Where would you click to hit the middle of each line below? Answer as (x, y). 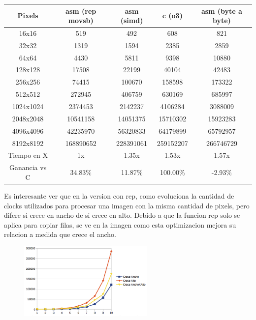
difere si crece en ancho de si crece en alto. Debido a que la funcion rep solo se (122, 215)
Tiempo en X (28, 155)
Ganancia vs (28, 167)
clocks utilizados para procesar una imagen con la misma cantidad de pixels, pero (127, 205)
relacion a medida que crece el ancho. (60, 234)
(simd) (132, 20)
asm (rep (81, 11)
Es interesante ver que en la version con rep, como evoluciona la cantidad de (119, 195)
